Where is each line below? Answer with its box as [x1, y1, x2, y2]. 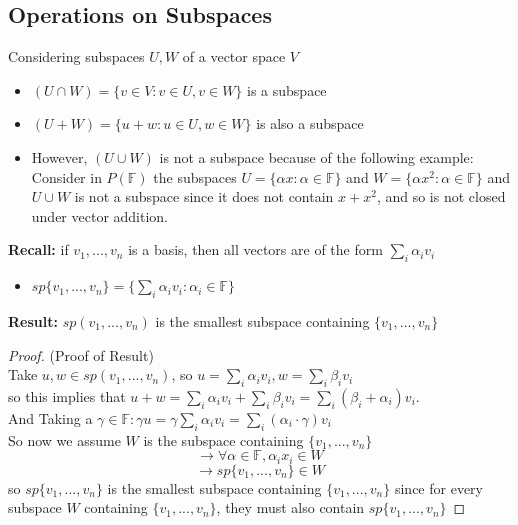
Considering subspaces [8, 46, 145, 67]
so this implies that [8, 385, 126, 406]
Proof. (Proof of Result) [8, 344, 154, 365]
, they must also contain [216, 497, 365, 518]
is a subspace [247, 79, 327, 100]
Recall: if [8, 239, 69, 260]
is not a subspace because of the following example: [159, 146, 474, 167]
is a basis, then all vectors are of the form [128, 239, 383, 260]
